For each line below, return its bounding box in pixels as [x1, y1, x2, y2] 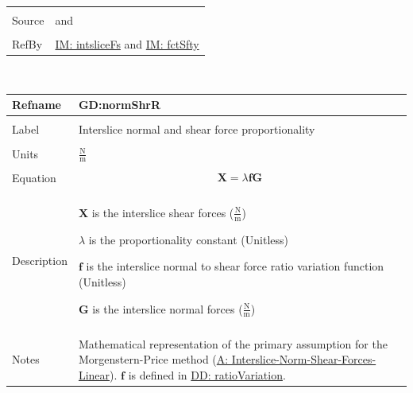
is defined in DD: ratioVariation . [128, 367, 286, 383]
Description [12, 252, 68, 269]
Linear [78, 367, 110, 383]
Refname [12, 96, 61, 113]
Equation [12, 169, 56, 185]
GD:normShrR [78, 96, 161, 113]
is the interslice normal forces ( [92, 300, 243, 317]
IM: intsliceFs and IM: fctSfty [55, 36, 199, 53]
